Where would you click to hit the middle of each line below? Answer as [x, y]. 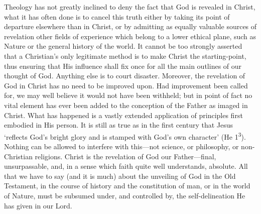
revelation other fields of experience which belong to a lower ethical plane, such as [130, 36]
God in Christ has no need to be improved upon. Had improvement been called [126, 85]
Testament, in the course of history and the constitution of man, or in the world [127, 186]
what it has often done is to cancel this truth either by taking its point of [117, 16]
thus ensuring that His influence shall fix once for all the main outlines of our [123, 66]
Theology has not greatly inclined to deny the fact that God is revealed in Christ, [130, 7]
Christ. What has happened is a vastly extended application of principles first [123, 115]
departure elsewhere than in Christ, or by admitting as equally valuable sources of [130, 26]
